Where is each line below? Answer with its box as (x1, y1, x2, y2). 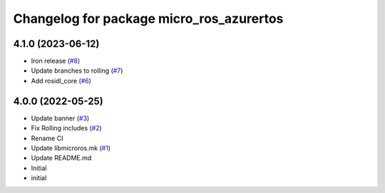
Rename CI (31, 134, 63, 142)
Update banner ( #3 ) (31, 114, 90, 122)
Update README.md (31, 154, 92, 162)
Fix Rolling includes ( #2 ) (31, 124, 103, 132)
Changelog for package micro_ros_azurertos (13, 11, 284, 26)
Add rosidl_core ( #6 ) (31, 76, 92, 85)
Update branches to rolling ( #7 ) (31, 66, 123, 75)
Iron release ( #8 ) (31, 57, 81, 66)
